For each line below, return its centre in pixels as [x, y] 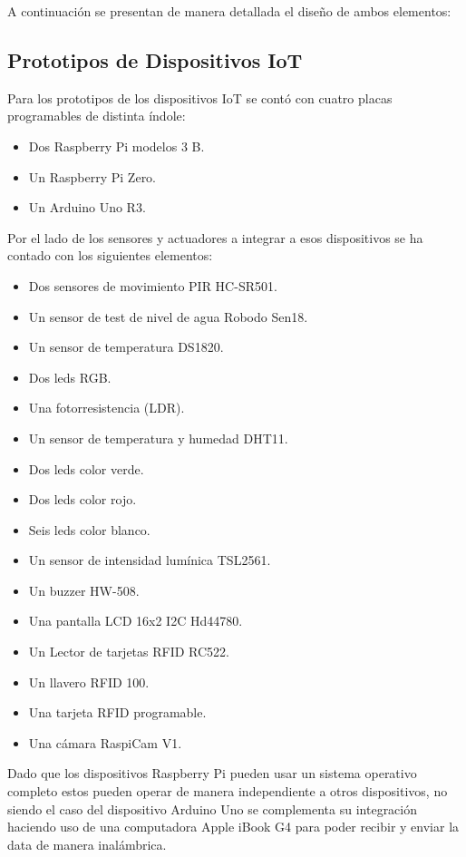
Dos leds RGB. [70, 377]
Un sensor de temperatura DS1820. [126, 347]
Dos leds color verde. [86, 468]
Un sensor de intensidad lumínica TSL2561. [150, 560]
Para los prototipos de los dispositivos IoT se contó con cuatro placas [200, 97]
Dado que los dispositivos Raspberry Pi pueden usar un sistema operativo [212, 773]
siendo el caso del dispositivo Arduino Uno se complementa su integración [213, 808]
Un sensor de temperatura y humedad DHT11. [158, 438]
